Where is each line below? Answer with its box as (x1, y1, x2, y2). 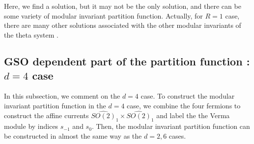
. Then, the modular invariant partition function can (91, 121, 250, 131)
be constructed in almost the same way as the (4, 130, 142, 141)
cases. (169, 130, 186, 141)
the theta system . (4, 29, 58, 40)
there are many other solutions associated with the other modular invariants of (4, 20, 241, 30)
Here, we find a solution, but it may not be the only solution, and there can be (4, 1, 241, 11)
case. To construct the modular (141, 90, 235, 101)
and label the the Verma (156, 110, 230, 121)
